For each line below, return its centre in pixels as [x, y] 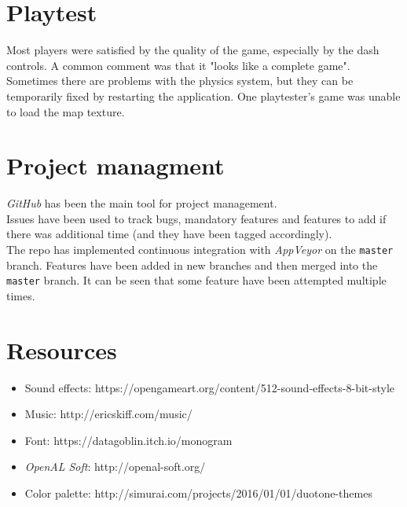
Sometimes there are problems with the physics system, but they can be [180, 81]
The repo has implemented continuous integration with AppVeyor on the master [200, 249]
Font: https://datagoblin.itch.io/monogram [128, 440]
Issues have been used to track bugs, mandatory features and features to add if [196, 218]
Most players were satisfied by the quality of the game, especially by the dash [193, 50]
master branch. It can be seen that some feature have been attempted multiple [196, 280]
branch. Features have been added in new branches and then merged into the [192, 265]
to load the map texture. [66, 111]
